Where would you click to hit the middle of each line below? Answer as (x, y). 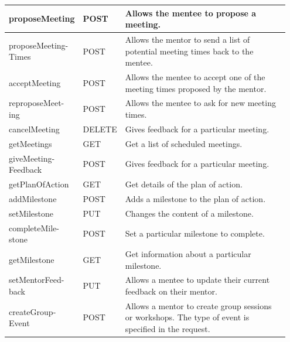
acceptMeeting (35, 82)
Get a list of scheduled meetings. (184, 143)
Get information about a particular (188, 253)
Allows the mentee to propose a (191, 13)
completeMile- (34, 228)
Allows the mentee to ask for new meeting (200, 103)
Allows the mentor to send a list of (187, 39)
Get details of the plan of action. (184, 184)
